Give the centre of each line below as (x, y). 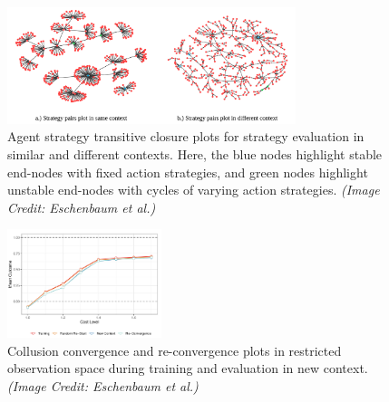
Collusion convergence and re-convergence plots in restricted (175, 350)
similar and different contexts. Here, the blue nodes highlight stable (195, 154)
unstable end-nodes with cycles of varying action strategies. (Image (194, 190)
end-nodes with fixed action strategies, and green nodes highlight (188, 172)
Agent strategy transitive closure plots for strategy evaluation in (186, 136)
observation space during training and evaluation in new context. (188, 368)
